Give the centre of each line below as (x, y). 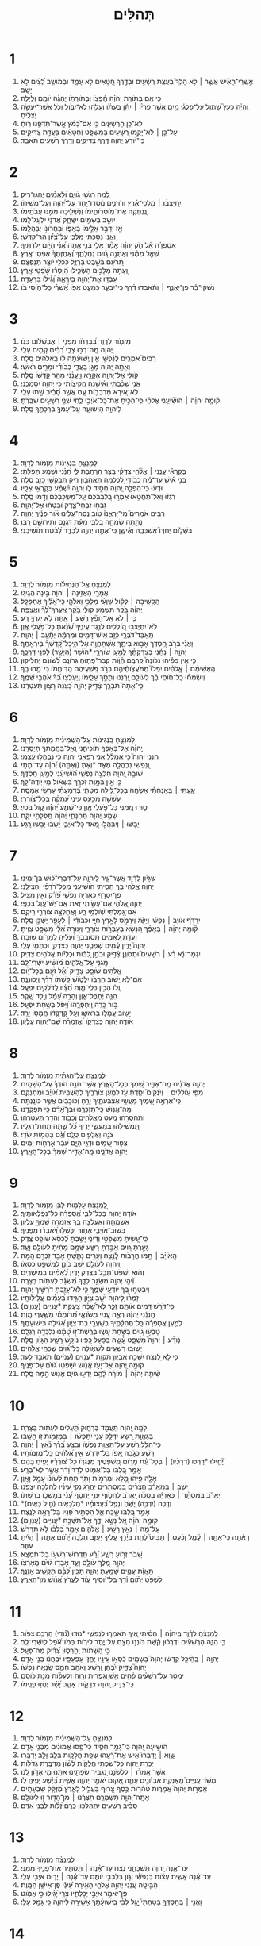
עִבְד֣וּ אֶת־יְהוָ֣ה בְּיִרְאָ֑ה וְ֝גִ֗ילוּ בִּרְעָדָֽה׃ (69, 279)
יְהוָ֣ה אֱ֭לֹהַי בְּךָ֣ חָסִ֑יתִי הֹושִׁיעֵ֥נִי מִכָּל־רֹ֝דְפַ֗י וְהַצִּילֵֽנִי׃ (87, 886)
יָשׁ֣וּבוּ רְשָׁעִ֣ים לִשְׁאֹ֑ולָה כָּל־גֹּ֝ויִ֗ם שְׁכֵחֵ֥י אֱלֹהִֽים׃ (81, 1348)
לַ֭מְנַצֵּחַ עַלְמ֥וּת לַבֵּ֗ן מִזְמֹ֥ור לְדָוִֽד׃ (64, 1205)
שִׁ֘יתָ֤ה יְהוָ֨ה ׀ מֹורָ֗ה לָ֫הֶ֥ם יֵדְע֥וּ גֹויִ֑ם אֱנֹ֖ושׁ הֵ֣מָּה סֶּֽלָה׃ (90, 1374)
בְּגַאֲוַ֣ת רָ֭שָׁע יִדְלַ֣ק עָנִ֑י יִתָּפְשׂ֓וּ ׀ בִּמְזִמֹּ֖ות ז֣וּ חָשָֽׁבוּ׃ (87, 1436)
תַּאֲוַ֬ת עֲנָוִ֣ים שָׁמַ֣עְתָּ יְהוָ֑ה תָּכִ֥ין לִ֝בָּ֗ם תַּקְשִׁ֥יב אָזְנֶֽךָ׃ (87, 1571)
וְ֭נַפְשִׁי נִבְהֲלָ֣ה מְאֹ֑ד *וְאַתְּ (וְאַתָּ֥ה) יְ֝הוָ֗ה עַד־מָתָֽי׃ (85, 764)
